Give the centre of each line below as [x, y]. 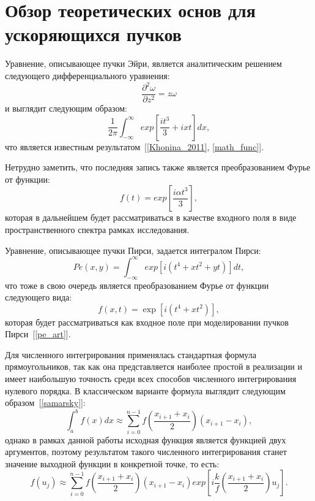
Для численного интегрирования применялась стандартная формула [131, 354]
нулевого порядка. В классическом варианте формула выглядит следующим [145, 390]
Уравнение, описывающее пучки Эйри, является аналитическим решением [143, 63]
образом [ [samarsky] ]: [45, 403]
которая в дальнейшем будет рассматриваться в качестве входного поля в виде [151, 217]
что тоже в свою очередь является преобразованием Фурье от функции [137, 285]
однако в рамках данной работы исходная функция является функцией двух [146, 439]
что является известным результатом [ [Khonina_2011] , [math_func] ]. [135, 146]
